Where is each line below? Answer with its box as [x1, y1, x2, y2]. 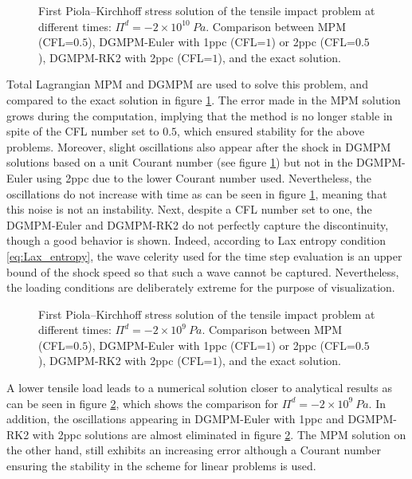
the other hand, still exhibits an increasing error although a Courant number [6, 442, 381, 458]
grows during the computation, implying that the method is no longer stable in [6, 107, 393, 124]
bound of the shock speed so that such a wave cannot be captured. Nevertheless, [6, 263, 399, 280]
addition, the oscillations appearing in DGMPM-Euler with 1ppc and [6, 410, 344, 427]
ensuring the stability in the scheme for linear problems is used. [6, 457, 316, 474]
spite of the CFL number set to [6, 123, 159, 139]
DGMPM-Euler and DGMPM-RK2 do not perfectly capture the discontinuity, [6, 216, 389, 233]
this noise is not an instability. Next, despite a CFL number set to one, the [6, 201, 372, 218]
